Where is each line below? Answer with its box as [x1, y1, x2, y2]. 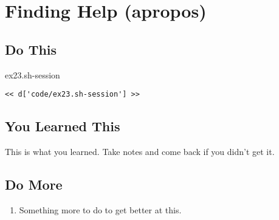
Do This [5, 40, 57, 58]
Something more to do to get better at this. [19, 203, 182, 216]
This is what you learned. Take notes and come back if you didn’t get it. [5, 145, 275, 158]
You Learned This [5, 117, 120, 136]
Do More [5, 175, 63, 194]
